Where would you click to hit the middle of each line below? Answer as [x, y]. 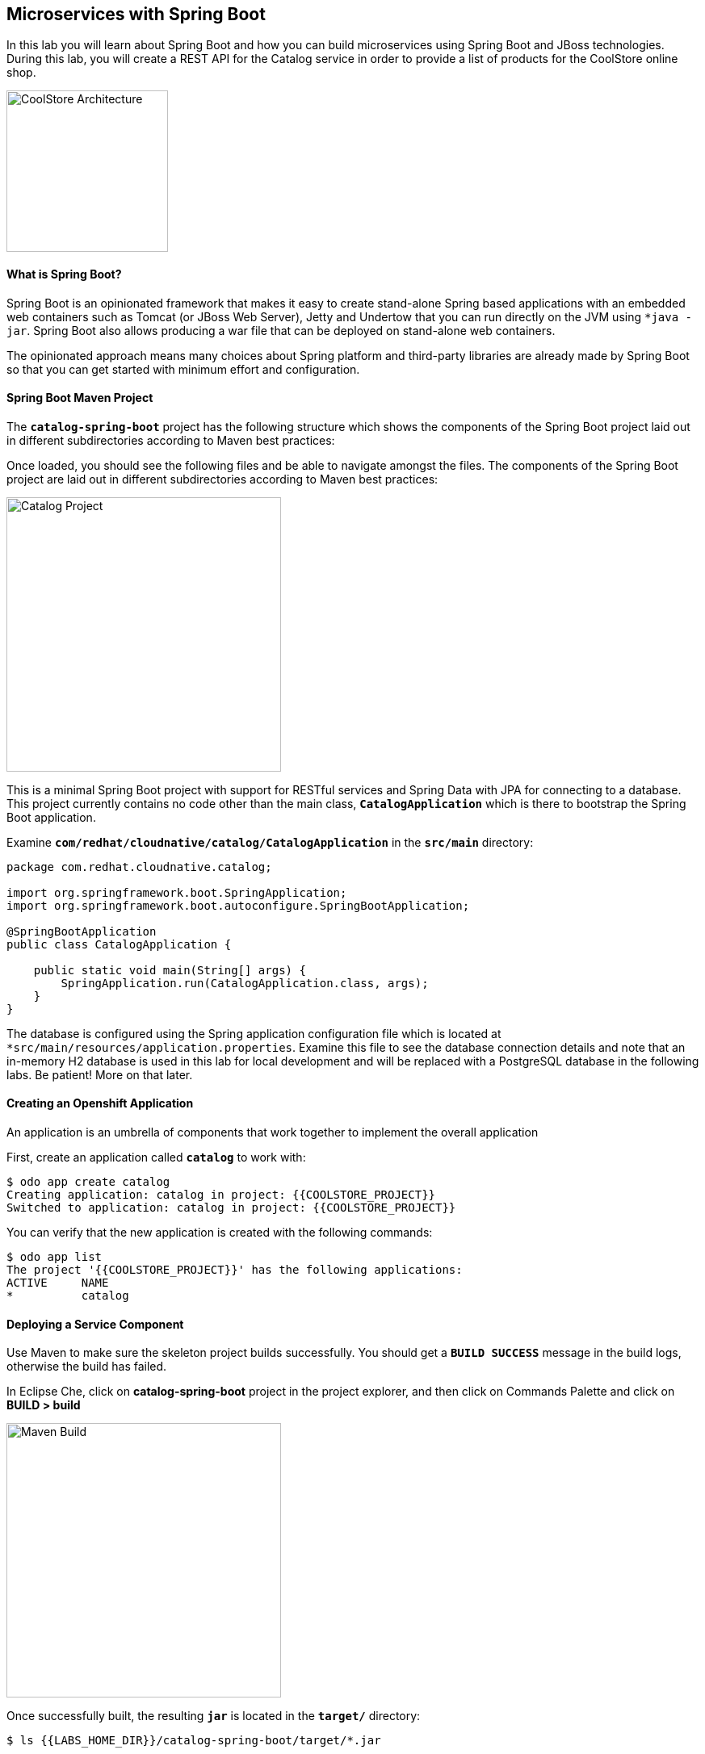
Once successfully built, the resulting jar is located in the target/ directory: [214, 1716]
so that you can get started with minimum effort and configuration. [183, 369]
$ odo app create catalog [88, 1182]
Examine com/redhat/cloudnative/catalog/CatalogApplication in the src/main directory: [270, 842]
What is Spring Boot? [64, 274]
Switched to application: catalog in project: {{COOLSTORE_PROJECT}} [231, 1208]
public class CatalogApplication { [119, 944]
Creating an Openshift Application [100, 1103]
